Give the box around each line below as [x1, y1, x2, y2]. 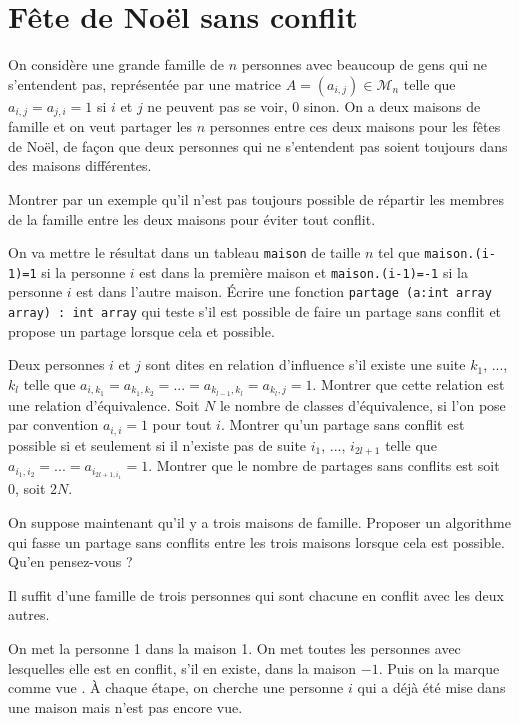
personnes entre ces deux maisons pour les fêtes [209, 116, 501, 137]
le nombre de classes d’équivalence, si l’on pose [219, 394, 506, 415]
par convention [8, 414, 99, 435]
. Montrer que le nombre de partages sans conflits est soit [148, 455, 500, 476]
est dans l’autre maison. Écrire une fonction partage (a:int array [76, 281, 492, 302]
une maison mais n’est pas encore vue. [8, 696, 243, 717]
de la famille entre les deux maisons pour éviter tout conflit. [8, 208, 376, 229]
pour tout [152, 414, 212, 435]
